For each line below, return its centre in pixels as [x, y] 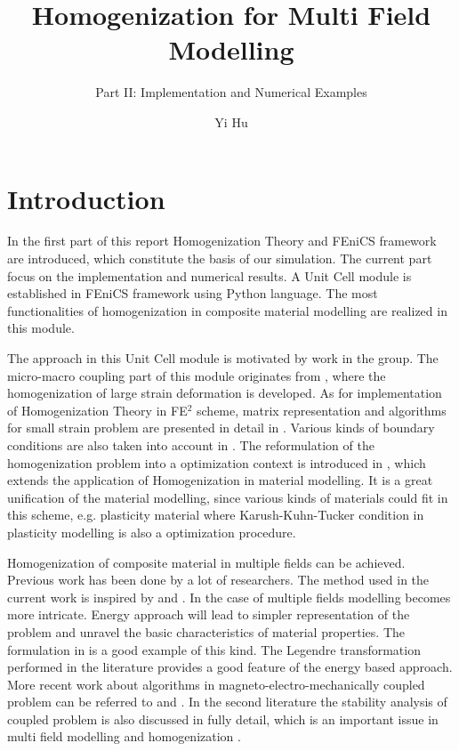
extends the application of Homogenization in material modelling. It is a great [220, 480]
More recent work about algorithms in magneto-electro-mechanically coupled [216, 684]
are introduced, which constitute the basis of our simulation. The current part [220, 258]
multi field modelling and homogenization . [124, 736]
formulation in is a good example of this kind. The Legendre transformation [214, 649]
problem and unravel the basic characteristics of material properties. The [206, 631]
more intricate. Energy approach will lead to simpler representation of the [209, 614]
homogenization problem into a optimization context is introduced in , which [217, 462]
